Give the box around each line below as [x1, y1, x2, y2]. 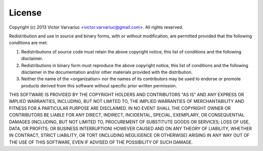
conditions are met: [9, 40, 48, 46]
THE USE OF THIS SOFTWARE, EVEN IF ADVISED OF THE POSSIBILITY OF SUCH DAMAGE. [9, 139, 193, 145]
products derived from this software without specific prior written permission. [21, 83, 177, 88]
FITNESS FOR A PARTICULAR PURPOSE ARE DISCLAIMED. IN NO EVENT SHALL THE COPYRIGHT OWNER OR [9, 105, 231, 111]
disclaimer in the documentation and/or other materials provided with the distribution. [21, 69, 193, 75]
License [9, 7, 42, 18]
